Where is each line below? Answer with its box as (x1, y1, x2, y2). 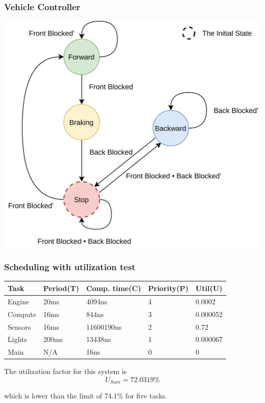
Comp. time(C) (86, 282, 141, 293)
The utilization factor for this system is (4, 366, 127, 377)
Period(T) (43, 282, 79, 293)
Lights (8, 334, 27, 344)
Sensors (8, 321, 31, 332)
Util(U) (195, 282, 223, 293)
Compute (8, 308, 36, 319)
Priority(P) (148, 282, 189, 293)
